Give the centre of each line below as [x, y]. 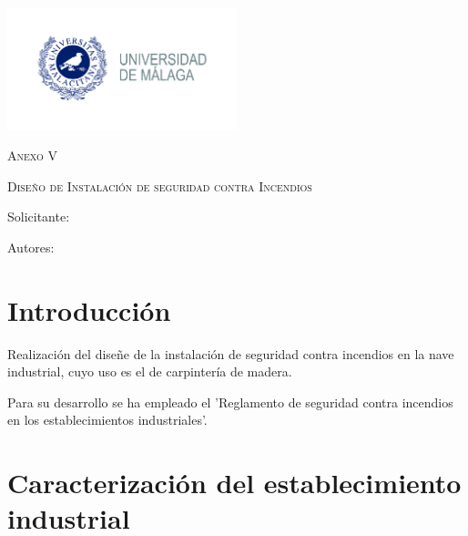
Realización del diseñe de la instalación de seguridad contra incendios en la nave [231, 353]
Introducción [89, 309]
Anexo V [32, 155]
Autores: [31, 247]
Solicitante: [39, 216]
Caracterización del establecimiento [234, 483]
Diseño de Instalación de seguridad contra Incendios [160, 186]
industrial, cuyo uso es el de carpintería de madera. [150, 371]
